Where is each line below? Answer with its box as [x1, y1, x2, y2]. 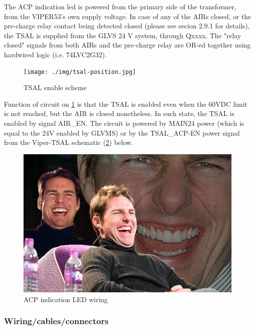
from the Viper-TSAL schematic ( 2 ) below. [4, 137, 133, 147]
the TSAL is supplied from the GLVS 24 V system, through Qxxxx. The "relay [4, 30, 241, 40]
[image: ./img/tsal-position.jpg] [24, 68, 136, 75]
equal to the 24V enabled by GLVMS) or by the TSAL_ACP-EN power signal [4, 127, 240, 138]
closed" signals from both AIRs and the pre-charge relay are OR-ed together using [4, 40, 251, 50]
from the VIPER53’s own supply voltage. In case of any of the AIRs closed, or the [4, 11, 251, 21]
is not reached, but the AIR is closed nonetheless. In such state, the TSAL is [4, 108, 234, 118]
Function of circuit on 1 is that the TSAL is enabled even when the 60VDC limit [4, 98, 248, 109]
